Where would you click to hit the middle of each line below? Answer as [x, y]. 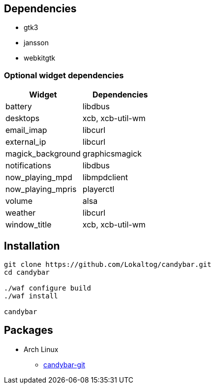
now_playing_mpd [39, 178]
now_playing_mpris [41, 189]
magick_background [43, 154]
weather [21, 213]
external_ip [26, 142]
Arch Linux [41, 349]
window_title [29, 225]
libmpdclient [105, 178]
